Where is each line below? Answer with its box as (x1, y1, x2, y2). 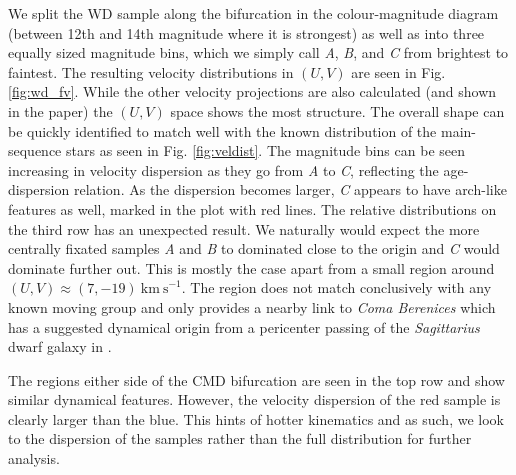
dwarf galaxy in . (8, 336, 112, 357)
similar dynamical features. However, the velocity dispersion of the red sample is (8, 389, 501, 410)
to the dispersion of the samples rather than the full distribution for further (8, 428, 472, 449)
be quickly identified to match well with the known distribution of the (8, 120, 437, 141)
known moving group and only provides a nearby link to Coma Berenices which (8, 296, 496, 317)
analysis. (8, 448, 60, 469)
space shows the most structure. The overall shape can (170, 100, 505, 121)
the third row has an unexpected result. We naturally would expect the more (8, 218, 480, 239)
